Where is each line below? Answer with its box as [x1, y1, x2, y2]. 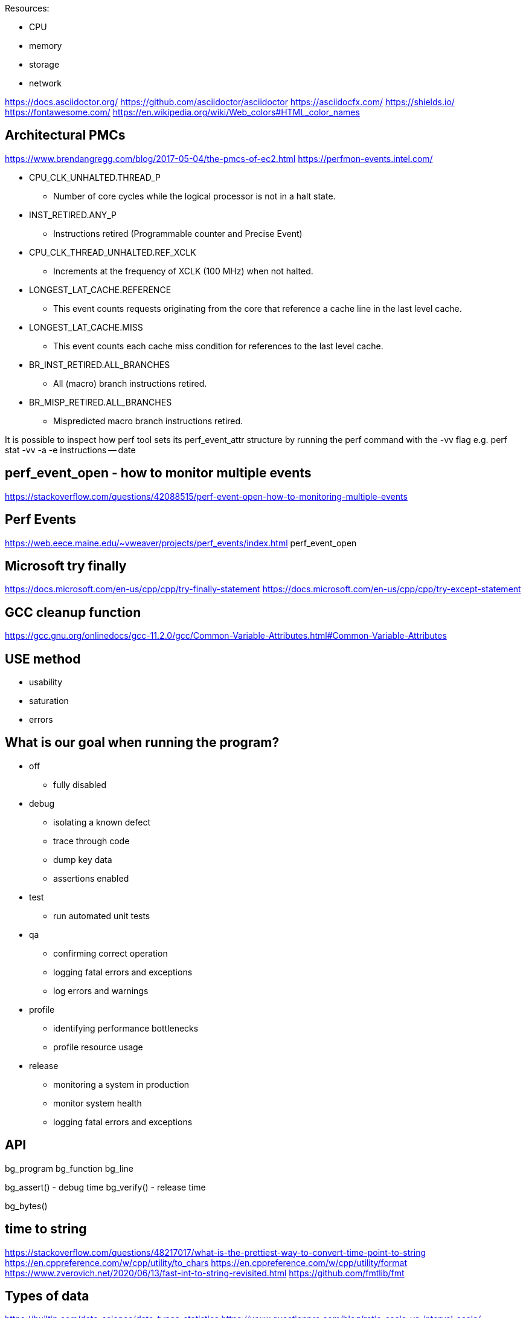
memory [29, 40, 62, 51]
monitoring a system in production [53, 1079, 190, 1090]
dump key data [53, 854, 112, 865]
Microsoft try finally [5, 558, 127, 573]
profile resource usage [53, 1041, 143, 1052]
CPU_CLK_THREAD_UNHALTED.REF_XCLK [29, 247, 196, 257]
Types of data [5, 1288, 89, 1304]
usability [29, 677, 62, 688]
